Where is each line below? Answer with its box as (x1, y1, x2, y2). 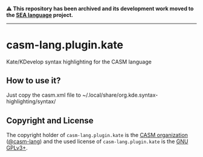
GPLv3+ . (6, 144, 28, 152)
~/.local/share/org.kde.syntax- (82, 91, 158, 99)
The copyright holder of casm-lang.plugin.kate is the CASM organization (6, 132, 188, 139)
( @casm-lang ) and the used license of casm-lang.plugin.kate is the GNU (6, 138, 188, 145)
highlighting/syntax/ (6, 98, 56, 105)
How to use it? (6, 75, 61, 86)
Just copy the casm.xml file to (6, 91, 82, 99)
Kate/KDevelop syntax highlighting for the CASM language (6, 58, 152, 65)
